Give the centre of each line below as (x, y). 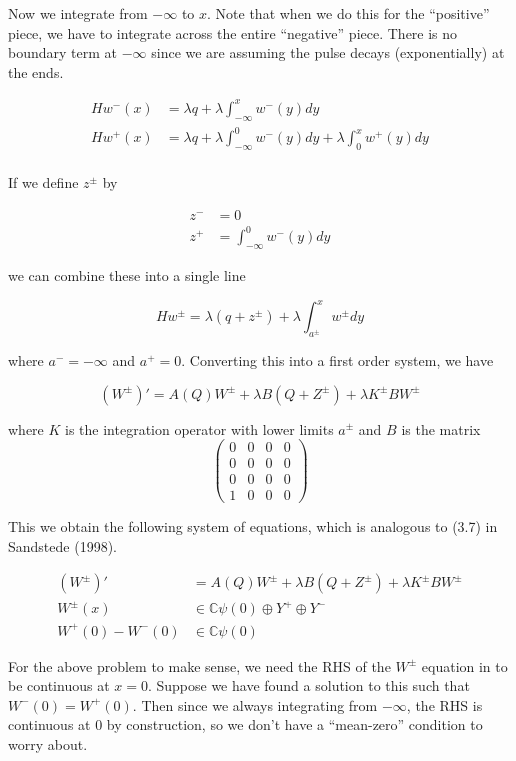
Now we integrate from (78, 13)
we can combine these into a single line (127, 275)
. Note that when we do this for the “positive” (348, 13)
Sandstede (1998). (62, 545)
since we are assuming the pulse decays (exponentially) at (328, 52)
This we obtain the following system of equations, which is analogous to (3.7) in (253, 526)
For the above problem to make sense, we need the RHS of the (199, 665)
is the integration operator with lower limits (199, 428)
